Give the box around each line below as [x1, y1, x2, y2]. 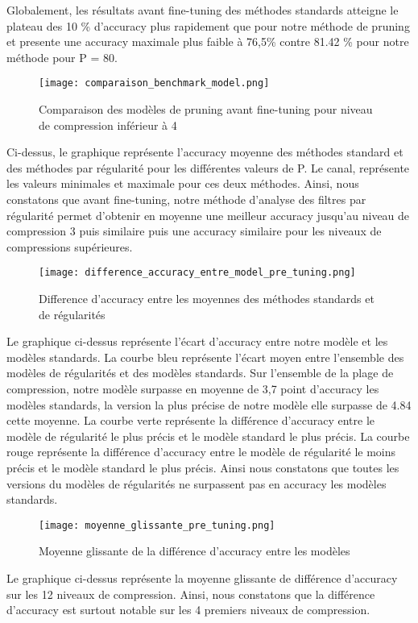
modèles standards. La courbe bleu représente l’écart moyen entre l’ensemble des [6, 348, 404, 365]
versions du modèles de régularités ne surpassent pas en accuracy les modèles [6, 475, 387, 492]
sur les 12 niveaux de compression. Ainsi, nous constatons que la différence [6, 585, 375, 602]
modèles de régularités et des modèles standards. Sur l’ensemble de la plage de [6, 364, 394, 381]
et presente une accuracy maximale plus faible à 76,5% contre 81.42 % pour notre [6, 33, 409, 50]
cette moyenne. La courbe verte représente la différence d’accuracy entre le [6, 412, 375, 429]
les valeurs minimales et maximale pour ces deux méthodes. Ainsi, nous [6, 175, 359, 192]
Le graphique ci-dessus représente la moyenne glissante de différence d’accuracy [6, 570, 398, 586]
